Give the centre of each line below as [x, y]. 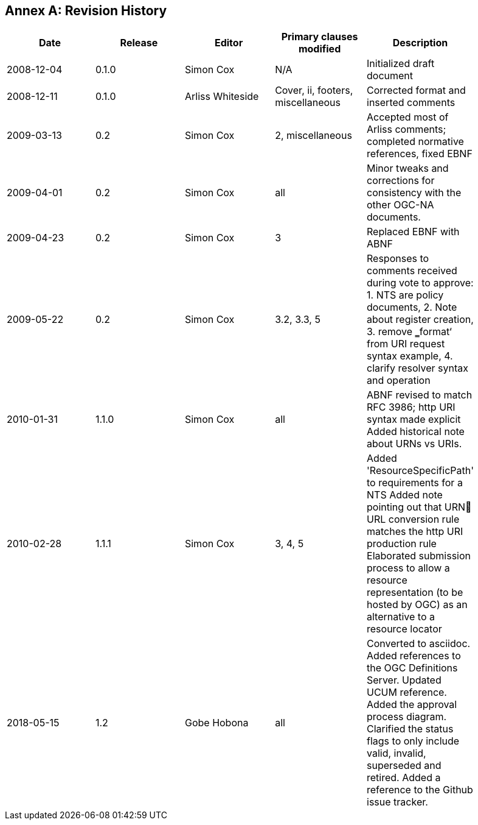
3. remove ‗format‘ [409, 332]
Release [139, 43]
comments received [412, 271]
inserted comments [411, 103]
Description [420, 43]
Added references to [414, 656]
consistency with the [414, 193]
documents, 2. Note [412, 307]
